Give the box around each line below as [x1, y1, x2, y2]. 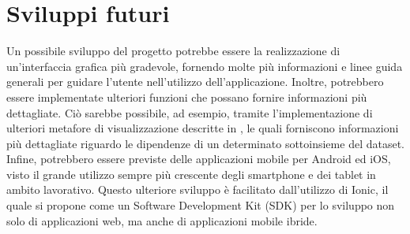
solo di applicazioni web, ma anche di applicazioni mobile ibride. [6, 212, 318, 228]
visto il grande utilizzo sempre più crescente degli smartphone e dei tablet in [6, 165, 376, 182]
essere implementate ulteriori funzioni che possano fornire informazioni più [6, 88, 367, 105]
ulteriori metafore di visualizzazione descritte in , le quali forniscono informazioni [6, 120, 399, 136]
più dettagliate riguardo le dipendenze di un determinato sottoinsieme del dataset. [6, 135, 404, 151]
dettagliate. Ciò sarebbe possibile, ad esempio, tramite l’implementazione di [6, 104, 373, 121]
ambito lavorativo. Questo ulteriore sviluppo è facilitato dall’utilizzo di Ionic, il [6, 181, 389, 198]
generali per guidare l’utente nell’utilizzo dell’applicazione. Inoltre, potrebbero [6, 73, 384, 90]
